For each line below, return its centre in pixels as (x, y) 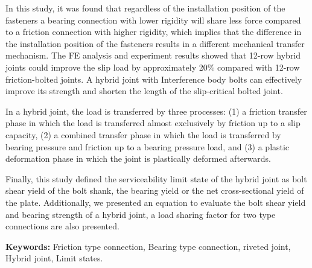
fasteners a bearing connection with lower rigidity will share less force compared (153, 20)
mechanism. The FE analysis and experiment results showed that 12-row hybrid (153, 55)
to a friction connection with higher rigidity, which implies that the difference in (154, 32)
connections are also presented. (62, 226)
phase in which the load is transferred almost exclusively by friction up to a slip (153, 123)
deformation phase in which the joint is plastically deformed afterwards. (138, 158)
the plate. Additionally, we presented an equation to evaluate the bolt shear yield (156, 202)
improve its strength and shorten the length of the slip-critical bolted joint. (144, 91)
